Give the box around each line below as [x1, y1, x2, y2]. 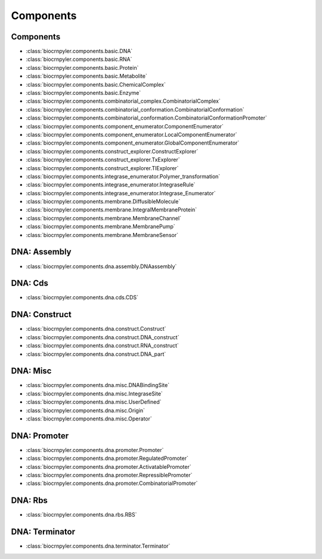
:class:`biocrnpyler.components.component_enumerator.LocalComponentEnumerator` [26, 131, 237, 138]
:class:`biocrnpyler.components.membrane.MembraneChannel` [26, 214, 182, 222]
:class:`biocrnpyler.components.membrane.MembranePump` [26, 223, 175, 230]
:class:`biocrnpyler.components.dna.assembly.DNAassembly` [26, 263, 177, 270]
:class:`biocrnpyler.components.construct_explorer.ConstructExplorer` [26, 148, 199, 155]
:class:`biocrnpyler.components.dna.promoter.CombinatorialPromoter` [26, 480, 198, 487]
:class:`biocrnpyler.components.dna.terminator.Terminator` [26, 542, 171, 549]
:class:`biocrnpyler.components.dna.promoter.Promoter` [26, 446, 164, 453]
